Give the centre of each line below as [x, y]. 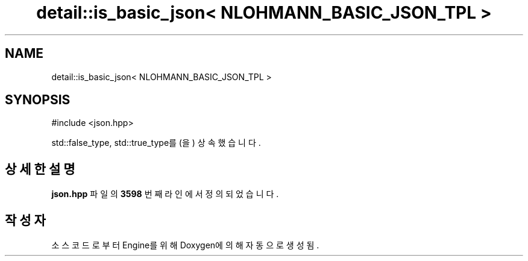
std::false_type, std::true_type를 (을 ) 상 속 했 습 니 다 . [156, 143]
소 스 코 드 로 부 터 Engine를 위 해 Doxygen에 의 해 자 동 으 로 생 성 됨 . [185, 245]
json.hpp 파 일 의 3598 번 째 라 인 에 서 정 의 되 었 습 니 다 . [165, 194]
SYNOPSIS [38, 100]
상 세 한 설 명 [40, 169]
